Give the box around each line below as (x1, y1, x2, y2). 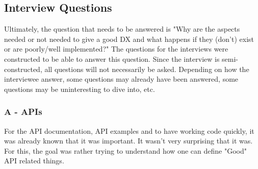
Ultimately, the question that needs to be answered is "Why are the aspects (4, 23, 240, 34)
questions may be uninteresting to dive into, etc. (4, 83, 155, 94)
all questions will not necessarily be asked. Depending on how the (44, 63, 249, 74)
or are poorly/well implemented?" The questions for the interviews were (4, 43, 228, 54)
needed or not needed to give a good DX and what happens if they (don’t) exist (4, 33, 254, 44)
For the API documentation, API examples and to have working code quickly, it (4, 125, 254, 136)
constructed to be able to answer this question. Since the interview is (4, 53, 220, 64)
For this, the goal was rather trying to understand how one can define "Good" (4, 145, 247, 156)
